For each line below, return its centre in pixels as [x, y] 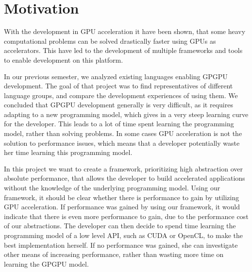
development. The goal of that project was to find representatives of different [118, 86]
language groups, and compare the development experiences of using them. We [121, 95]
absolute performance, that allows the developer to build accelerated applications [125, 178]
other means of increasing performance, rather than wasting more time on [114, 254]
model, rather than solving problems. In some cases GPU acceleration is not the [123, 133]
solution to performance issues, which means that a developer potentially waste [122, 143]
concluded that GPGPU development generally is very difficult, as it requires [118, 105]
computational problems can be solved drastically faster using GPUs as [110, 41]
